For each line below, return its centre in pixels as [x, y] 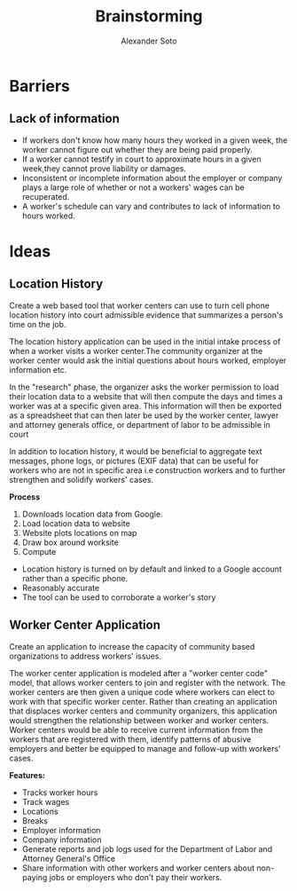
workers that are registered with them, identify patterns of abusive [130, 739]
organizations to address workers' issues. [86, 656]
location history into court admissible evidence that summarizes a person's [146, 315]
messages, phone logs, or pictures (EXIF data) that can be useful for [134, 461]
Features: [27, 775]
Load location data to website [76, 523]
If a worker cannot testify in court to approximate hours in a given [141, 159]
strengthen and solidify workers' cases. [81, 479]
